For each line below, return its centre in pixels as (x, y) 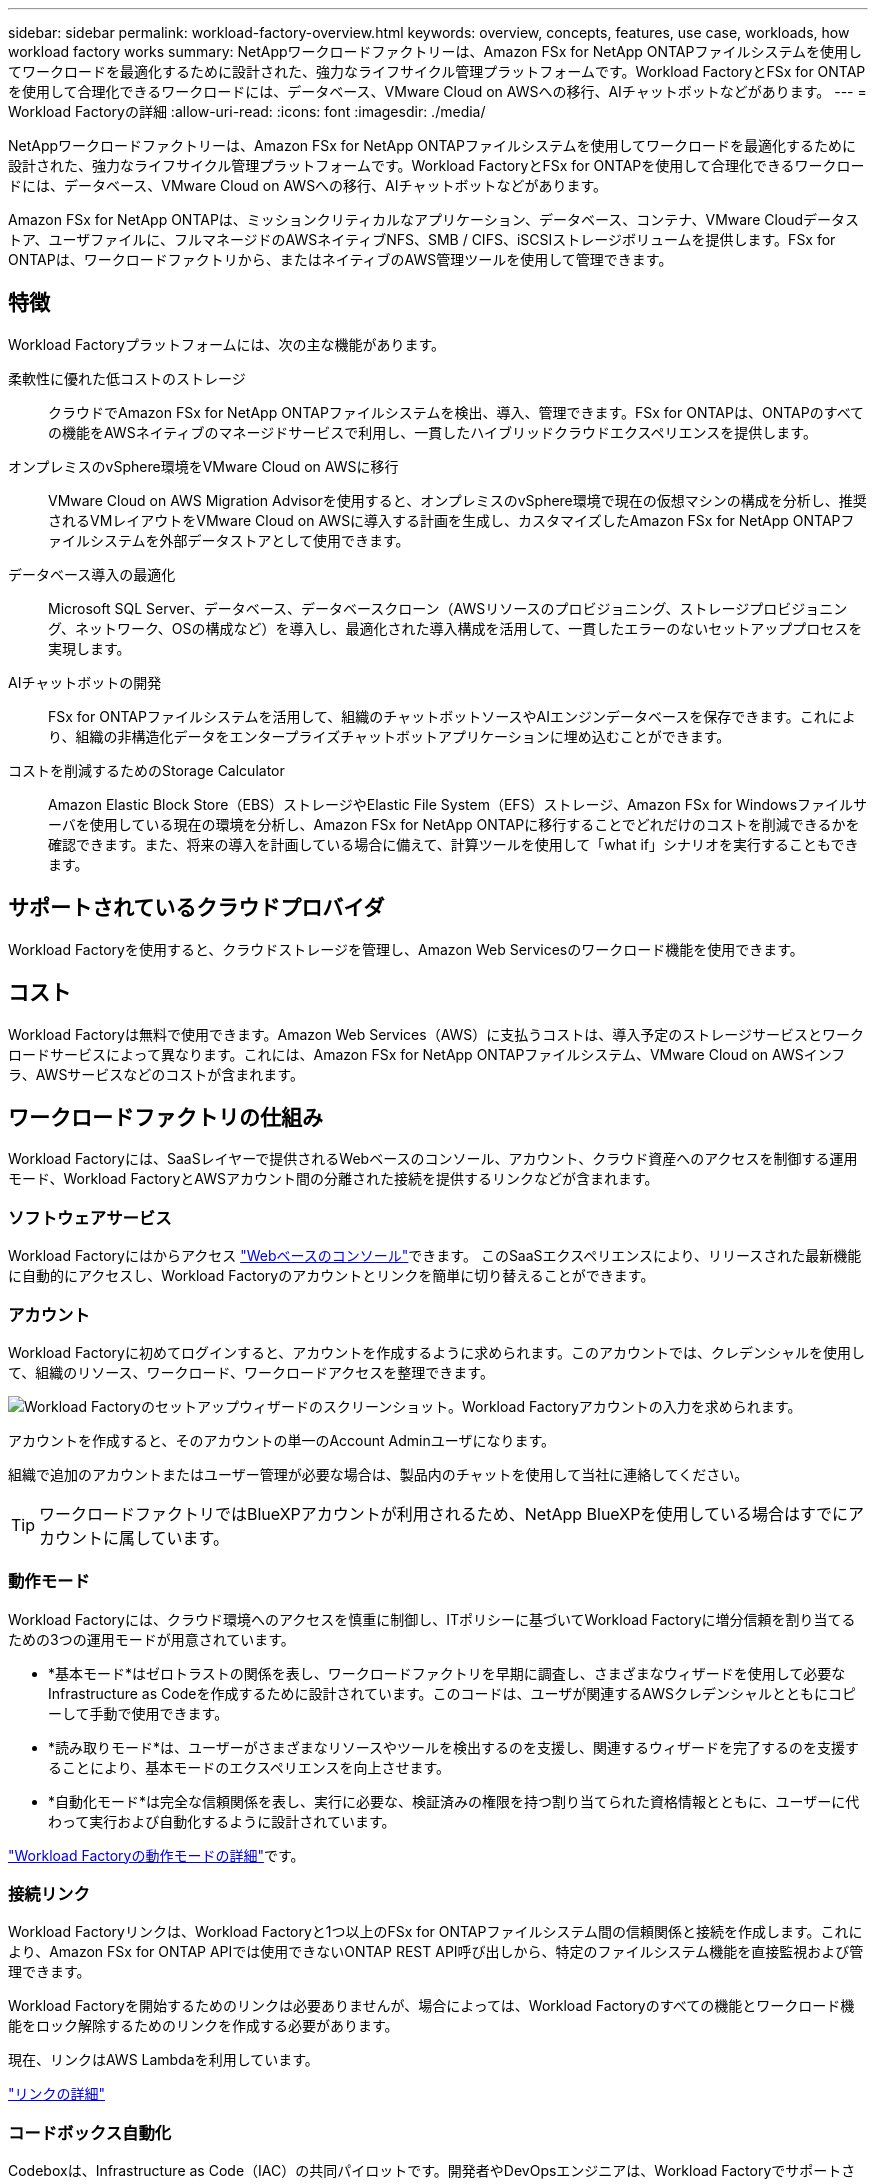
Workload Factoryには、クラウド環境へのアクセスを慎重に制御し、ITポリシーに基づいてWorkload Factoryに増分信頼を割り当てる (432, 1619)
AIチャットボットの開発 (85, 682)
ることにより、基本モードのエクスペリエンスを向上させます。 (249, 1767)
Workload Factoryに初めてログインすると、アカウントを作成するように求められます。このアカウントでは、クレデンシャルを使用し (436, 1352)
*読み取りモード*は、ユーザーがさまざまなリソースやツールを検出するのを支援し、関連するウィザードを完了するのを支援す (454, 1747)
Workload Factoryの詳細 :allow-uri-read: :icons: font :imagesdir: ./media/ (247, 111)
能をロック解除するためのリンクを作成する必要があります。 (203, 2026)
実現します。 (89, 648)
